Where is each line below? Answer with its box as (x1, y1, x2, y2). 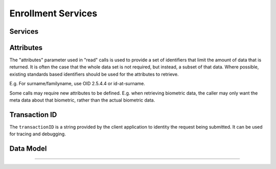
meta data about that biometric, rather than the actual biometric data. (9, 97, 155, 103)
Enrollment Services (9, 8, 98, 19)
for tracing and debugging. (9, 131, 66, 137)
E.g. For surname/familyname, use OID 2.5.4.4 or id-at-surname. (9, 81, 145, 87)
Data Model (9, 144, 47, 153)
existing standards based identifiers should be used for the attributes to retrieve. (9, 71, 179, 77)
